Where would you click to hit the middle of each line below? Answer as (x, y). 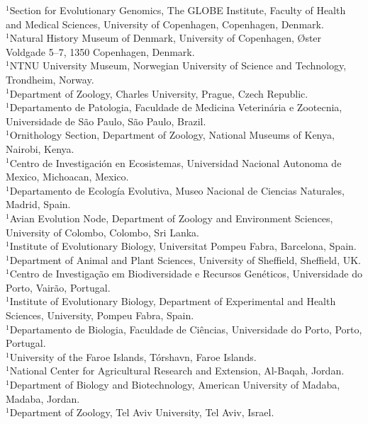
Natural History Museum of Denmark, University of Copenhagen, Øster (166, 38)
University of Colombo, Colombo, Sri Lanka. (102, 232)
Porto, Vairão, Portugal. (58, 287)
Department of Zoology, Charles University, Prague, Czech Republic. (159, 93)
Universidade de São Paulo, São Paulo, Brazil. (106, 121)
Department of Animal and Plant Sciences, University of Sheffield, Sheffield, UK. (185, 259)
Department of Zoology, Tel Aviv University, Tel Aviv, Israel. (142, 412)
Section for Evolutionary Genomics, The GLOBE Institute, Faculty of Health (178, 10)
